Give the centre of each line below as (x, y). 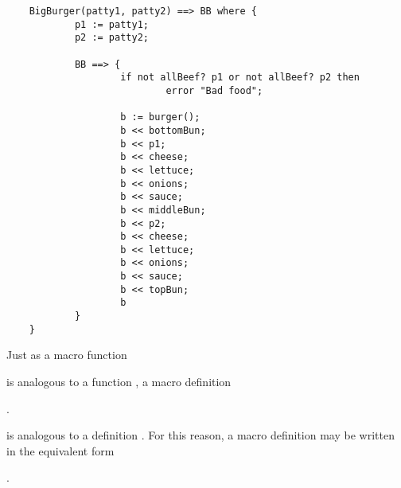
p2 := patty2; (111, 38)
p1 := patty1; (111, 24)
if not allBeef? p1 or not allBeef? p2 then (240, 78)
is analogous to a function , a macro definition (119, 381)
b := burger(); (160, 117)
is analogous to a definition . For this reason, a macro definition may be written (200, 435)
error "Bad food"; (214, 90)
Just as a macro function (67, 355)
